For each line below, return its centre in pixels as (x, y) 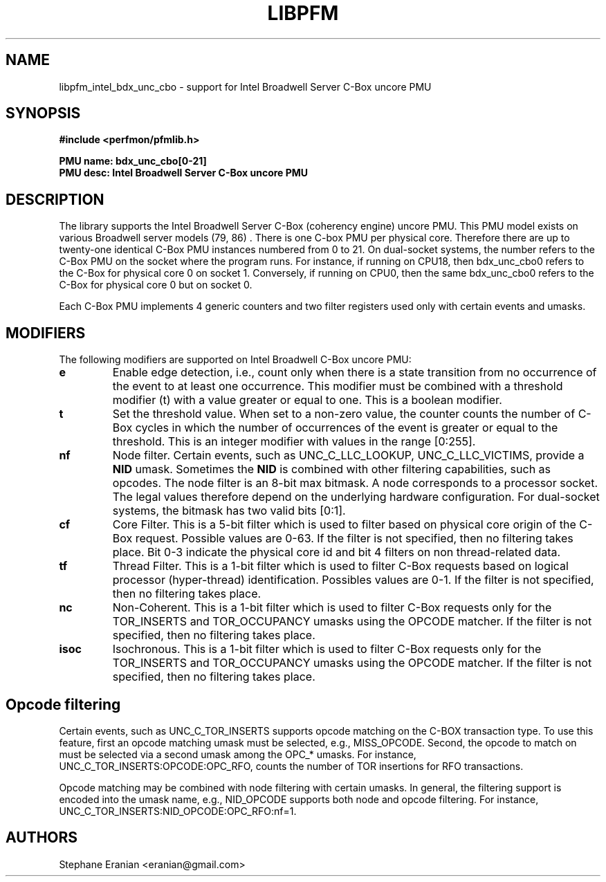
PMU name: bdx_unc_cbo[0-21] (133, 161)
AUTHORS (42, 838)
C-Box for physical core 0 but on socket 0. (156, 285)
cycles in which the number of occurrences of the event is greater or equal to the (347, 428)
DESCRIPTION (55, 199)
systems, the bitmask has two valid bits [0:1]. (229, 511)
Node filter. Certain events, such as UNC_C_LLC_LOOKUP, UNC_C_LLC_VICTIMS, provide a (348, 456)
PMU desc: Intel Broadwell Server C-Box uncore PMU (184, 173)
